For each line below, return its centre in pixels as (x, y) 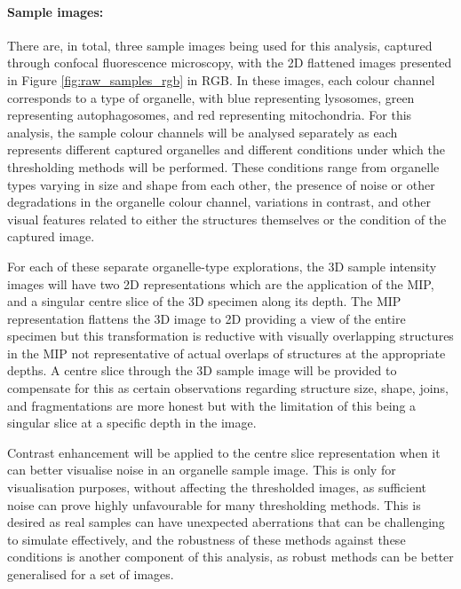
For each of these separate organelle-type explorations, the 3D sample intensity (222, 266)
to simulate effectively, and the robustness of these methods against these (207, 539)
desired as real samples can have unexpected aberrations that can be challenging (226, 522)
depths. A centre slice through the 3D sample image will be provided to (202, 370)
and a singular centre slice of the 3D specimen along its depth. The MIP (204, 301)
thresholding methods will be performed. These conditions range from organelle (223, 166)
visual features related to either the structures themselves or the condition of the (227, 219)
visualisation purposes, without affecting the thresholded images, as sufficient (217, 487)
